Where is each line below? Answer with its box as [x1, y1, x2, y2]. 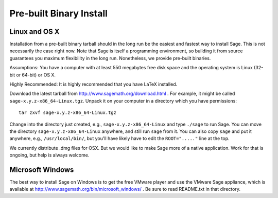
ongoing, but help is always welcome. [9, 152, 90, 159]
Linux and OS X [9, 27, 60, 36]
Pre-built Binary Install [9, 8, 108, 19]
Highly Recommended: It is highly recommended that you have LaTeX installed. [9, 81, 178, 87]
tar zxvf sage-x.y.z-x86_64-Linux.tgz [19, 110, 117, 115]
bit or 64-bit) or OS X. [9, 72, 56, 78]
